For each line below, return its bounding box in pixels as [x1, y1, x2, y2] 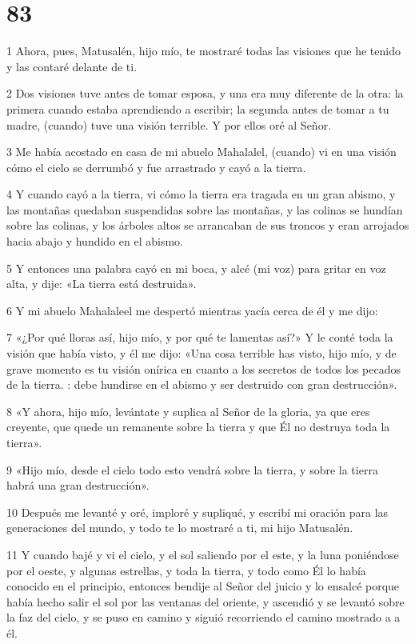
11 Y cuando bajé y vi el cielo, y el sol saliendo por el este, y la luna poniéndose [6, 546, 399, 562]
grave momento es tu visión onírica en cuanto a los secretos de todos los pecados [6, 360, 401, 377]
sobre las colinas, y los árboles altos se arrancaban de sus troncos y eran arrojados [6, 217, 409, 234]
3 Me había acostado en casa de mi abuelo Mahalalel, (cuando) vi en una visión [6, 143, 397, 160]
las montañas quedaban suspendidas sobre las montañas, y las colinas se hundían [6, 201, 403, 218]
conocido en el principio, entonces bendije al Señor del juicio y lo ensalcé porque [6, 578, 400, 594]
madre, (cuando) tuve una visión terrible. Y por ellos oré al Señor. [6, 116, 332, 133]
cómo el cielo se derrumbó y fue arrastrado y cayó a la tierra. [6, 158, 306, 175]
